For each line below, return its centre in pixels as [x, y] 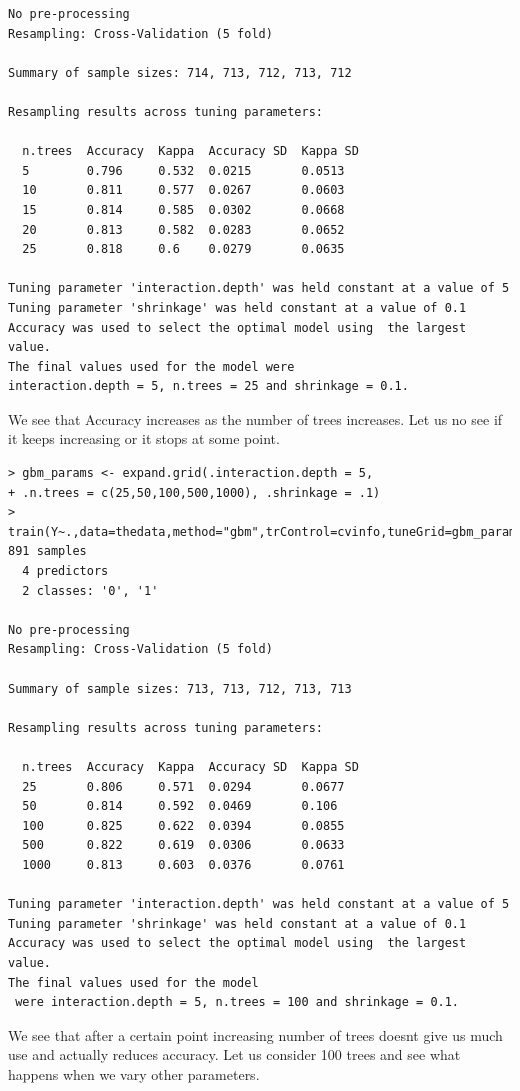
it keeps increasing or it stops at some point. [144, 438]
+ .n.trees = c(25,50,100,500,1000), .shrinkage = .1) [194, 492]
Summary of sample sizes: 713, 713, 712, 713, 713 [180, 688]
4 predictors [65, 571]
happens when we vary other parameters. [134, 1073]
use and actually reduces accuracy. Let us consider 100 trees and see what [234, 1054]
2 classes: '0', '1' [90, 590]
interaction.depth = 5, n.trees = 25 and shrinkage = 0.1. [208, 386]
